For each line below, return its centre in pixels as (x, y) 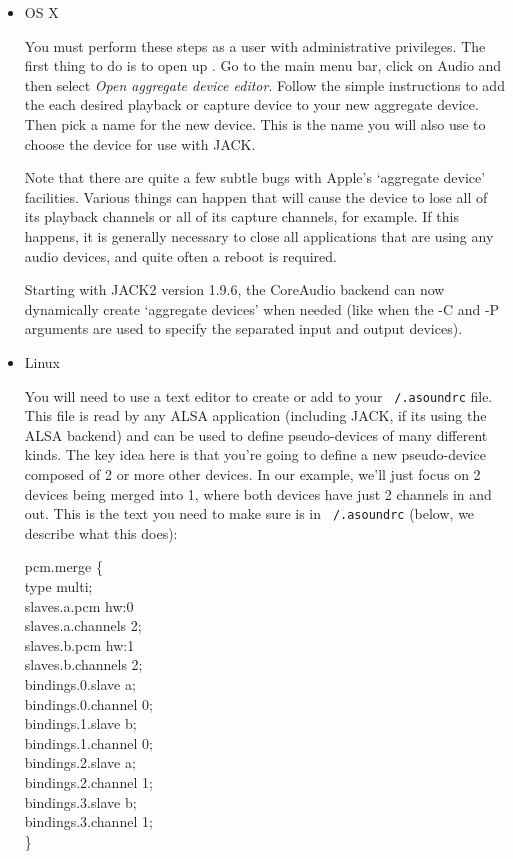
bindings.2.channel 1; (88, 781)
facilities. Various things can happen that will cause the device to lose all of (256, 196)
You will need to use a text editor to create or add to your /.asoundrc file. (258, 395)
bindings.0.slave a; (80, 683)
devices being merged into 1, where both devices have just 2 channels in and (258, 493)
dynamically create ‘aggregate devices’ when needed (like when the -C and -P (262, 308)
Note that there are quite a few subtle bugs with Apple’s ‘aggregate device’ (255, 177)
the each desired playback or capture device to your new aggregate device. (251, 104)
